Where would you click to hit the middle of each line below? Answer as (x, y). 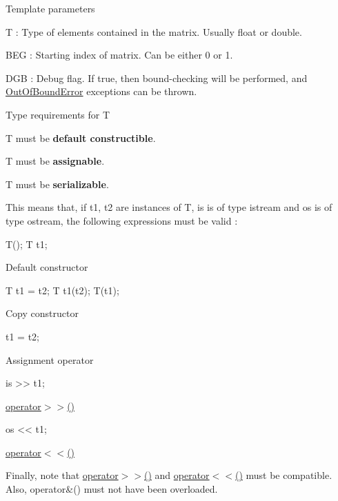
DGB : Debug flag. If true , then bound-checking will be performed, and (157, 78)
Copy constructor (42, 313)
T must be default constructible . (81, 137)
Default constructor (47, 267)
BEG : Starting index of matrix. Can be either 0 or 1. (119, 55)
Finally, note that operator (62, 475)
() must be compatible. (284, 475)
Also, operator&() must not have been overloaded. (112, 489)
